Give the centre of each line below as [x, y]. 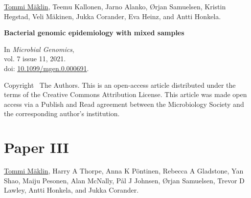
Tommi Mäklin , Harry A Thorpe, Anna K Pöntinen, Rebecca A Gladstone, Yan [124, 171]
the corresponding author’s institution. [62, 113]
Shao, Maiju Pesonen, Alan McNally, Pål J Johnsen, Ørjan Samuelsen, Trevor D [124, 180]
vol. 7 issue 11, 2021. [35, 59]
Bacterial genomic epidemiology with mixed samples [94, 33]
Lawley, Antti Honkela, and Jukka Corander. [71, 190]
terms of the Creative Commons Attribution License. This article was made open [125, 94]
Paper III [36, 147]
